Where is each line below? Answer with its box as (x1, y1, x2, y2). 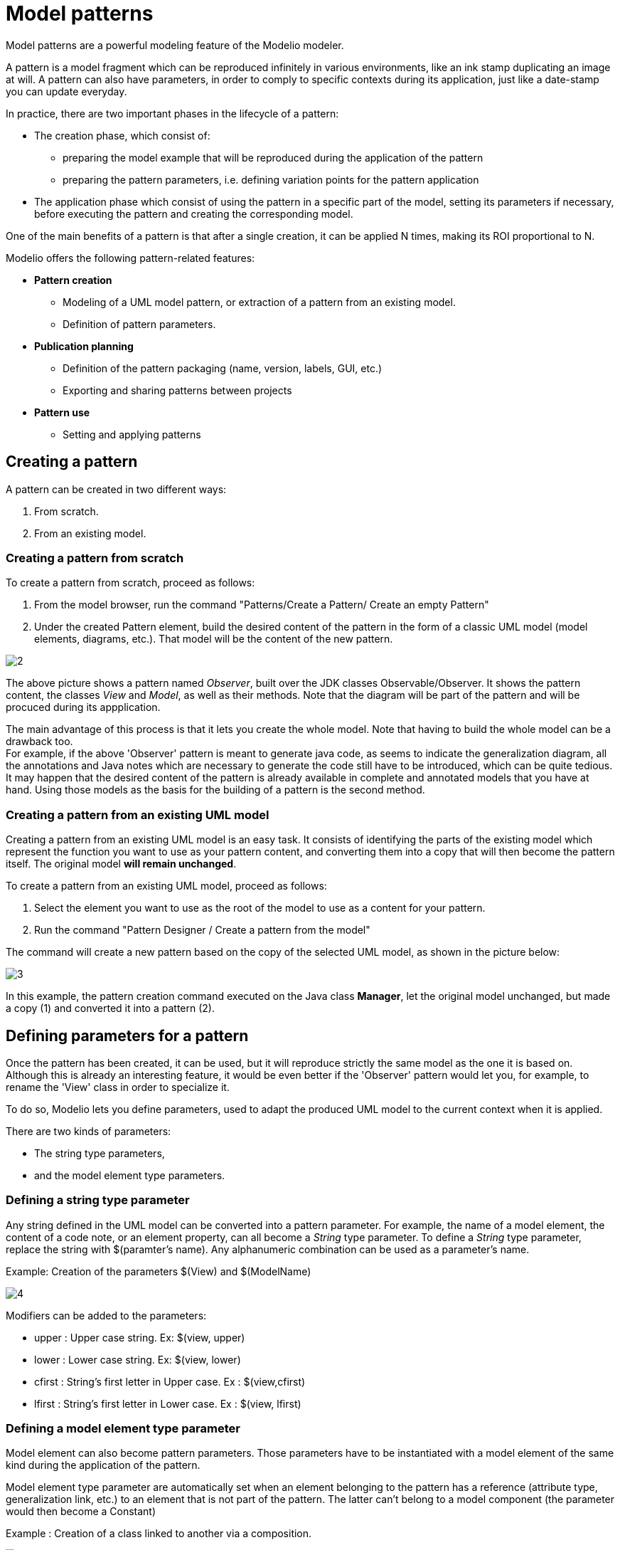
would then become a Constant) (6, 1505, 156, 1518)
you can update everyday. (6, 85, 127, 97)
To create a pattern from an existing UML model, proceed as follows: (6, 880, 327, 892)
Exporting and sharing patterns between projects (63, 384, 292, 396)
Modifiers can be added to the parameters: (6, 1309, 207, 1322)
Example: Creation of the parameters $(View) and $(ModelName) (6, 1265, 311, 1277)
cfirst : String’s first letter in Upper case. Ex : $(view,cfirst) (34, 1375, 306, 1388)
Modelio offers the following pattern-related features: (6, 251, 255, 264)
